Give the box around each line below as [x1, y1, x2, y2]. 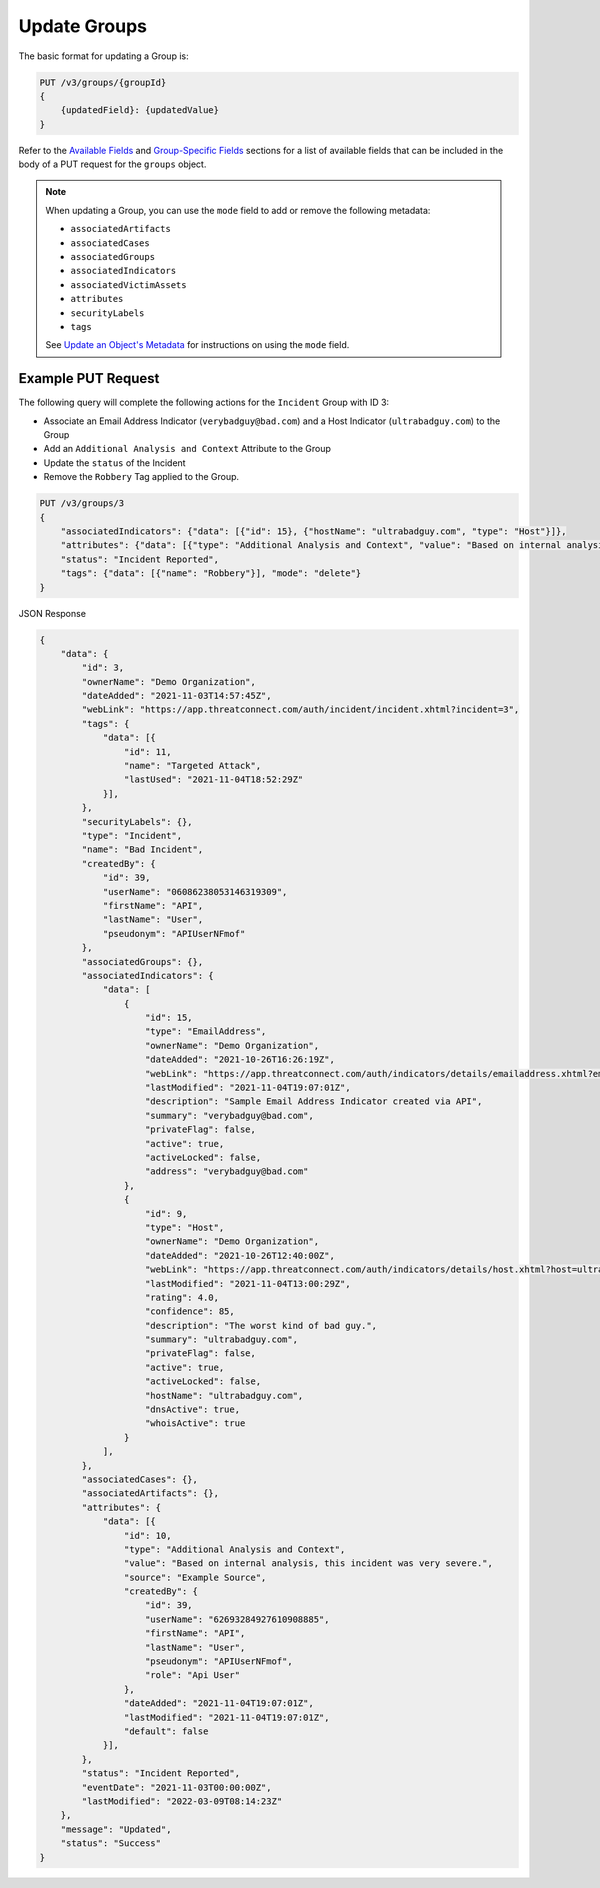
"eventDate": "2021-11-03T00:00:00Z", [81, 1781, 272, 1793]
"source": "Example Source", [123, 1571, 267, 1583]
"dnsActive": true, [145, 1404, 240, 1415]
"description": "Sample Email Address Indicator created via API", [145, 1096, 483, 1107]
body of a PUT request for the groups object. [18, 158, 207, 170]
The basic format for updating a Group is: [18, 50, 189, 62]
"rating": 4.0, [145, 1291, 220, 1303]
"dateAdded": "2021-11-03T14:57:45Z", [81, 690, 272, 702]
